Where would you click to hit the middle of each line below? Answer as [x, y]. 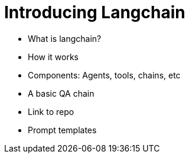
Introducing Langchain [95, 12]
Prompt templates [62, 130]
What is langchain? [65, 38]
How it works [53, 57]
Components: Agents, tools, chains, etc [104, 75]
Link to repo [51, 111]
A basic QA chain [61, 93]
